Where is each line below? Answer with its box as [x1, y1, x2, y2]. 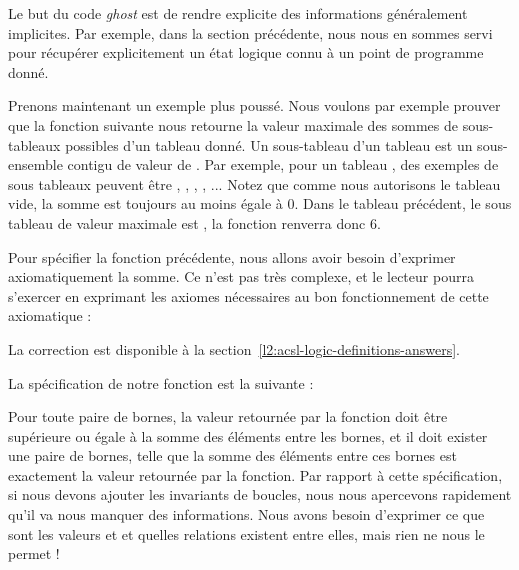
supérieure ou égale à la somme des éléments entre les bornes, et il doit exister [8, 425, 488, 446]
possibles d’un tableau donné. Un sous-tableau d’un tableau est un [65, 134, 473, 155]
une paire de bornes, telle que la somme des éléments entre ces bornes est [8, 445, 457, 466]
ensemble [8, 154, 63, 175]
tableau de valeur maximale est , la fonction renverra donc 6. [8, 212, 381, 233]
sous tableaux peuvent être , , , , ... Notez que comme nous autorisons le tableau [8, 173, 501, 194]
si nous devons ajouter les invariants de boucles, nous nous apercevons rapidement [8, 484, 512, 505]
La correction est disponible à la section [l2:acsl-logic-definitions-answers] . [8, 338, 460, 359]
